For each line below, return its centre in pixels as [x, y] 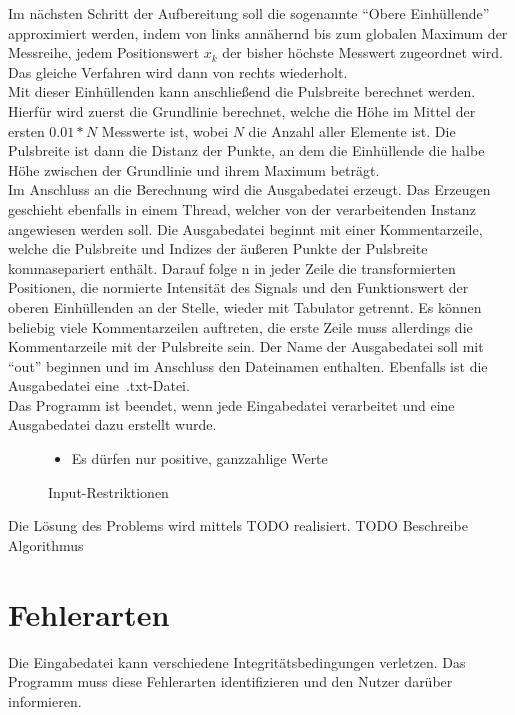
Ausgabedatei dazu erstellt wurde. [112, 424]
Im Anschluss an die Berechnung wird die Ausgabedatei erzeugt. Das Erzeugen [249, 189]
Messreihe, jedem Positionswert [104, 52]
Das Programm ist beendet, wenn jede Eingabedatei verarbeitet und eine [231, 404]
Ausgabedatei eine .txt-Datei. [99, 385]
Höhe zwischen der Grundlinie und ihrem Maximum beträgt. [194, 169]
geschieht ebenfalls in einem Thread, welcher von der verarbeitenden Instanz [242, 208]
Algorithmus [46, 544]
